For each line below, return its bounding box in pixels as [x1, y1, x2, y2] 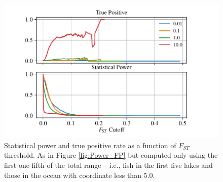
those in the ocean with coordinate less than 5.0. [4, 169, 155, 180]
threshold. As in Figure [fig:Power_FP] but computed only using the [4, 150, 218, 160]
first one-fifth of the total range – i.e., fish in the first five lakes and [4, 160, 213, 170]
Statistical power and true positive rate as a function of [4, 140, 176, 150]
